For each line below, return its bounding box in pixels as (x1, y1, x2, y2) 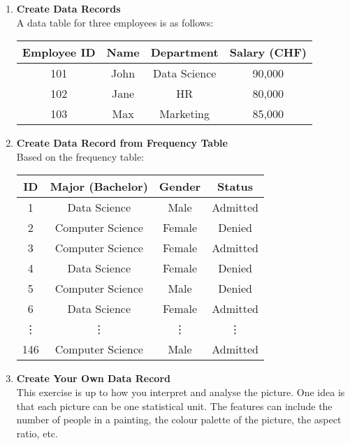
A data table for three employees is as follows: (16, 15, 214, 29)
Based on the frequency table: (16, 149, 145, 163)
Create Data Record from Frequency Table (16, 136, 228, 150)
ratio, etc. (16, 425, 58, 440)
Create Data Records (16, 1, 121, 15)
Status (217, 178, 254, 195)
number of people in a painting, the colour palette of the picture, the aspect (16, 412, 342, 427)
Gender (159, 178, 201, 195)
